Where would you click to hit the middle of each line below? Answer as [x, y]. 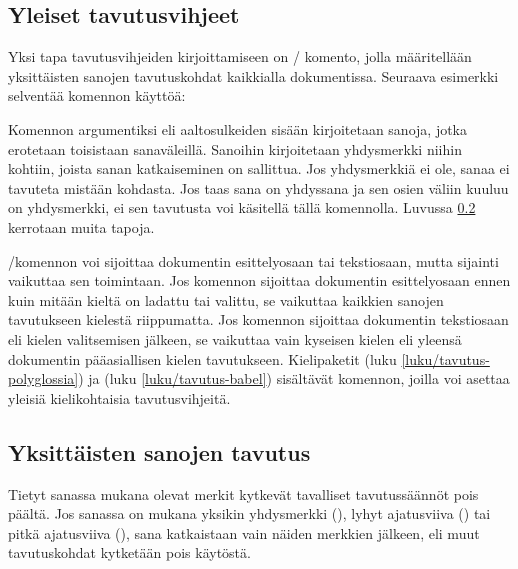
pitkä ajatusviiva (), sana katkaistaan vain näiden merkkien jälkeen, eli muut [244, 532]
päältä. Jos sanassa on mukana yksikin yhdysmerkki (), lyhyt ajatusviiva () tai [249, 513]
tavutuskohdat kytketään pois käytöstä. [129, 552]
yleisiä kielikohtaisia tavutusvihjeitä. [119, 397]
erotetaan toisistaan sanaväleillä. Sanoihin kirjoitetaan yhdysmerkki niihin [235, 148]
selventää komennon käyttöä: [97, 95]
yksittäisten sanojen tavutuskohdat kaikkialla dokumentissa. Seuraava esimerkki [253, 75]
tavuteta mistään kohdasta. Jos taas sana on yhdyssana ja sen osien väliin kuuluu [258, 187]
